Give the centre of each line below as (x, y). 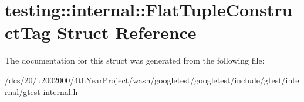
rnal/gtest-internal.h (41, 91)
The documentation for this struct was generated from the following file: (135, 60)
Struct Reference (127, 32)
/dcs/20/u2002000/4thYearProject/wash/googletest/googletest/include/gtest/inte (152, 80)
